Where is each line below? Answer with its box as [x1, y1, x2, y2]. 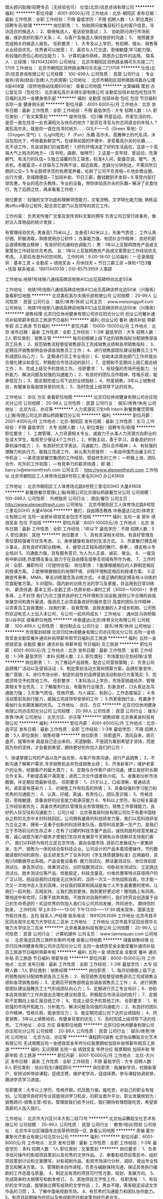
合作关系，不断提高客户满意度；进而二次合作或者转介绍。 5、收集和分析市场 [5, 773, 158, 779]
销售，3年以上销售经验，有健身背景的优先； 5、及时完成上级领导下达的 [9, 1016, 152, 1022]
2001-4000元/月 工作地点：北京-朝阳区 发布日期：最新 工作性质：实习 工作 [5, 418, 155, 424]
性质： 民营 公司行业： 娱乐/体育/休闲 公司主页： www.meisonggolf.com [9, 299, 154, 305]
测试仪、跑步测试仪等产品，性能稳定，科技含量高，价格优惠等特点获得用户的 [5, 870, 158, 876]
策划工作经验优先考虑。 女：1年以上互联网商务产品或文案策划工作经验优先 [9, 248, 157, 254]
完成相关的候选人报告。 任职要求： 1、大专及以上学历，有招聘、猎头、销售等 [5, 41, 158, 46]
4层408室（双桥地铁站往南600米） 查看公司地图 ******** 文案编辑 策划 [5, 83, 150, 89]
